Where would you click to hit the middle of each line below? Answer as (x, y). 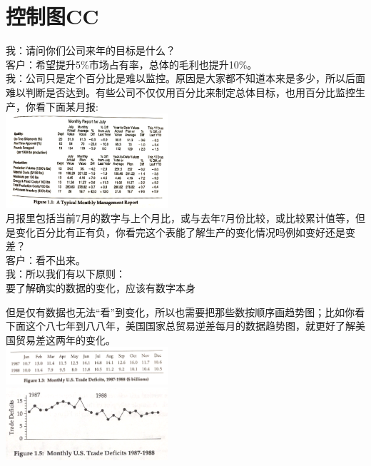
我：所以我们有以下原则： (66, 274)
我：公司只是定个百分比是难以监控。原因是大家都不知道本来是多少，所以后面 (185, 78)
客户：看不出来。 (46, 259)
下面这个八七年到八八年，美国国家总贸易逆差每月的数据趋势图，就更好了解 (181, 326)
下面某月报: (72, 106)
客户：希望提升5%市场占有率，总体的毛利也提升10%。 (132, 64)
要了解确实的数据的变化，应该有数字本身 (101, 287)
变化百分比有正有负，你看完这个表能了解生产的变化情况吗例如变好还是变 (185, 232)
